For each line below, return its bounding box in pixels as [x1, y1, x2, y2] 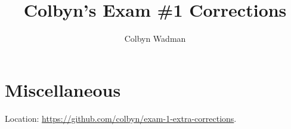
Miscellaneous [5, 77, 121, 102]
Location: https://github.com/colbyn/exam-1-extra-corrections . [5, 112, 237, 124]
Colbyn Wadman [124, 32, 186, 45]
